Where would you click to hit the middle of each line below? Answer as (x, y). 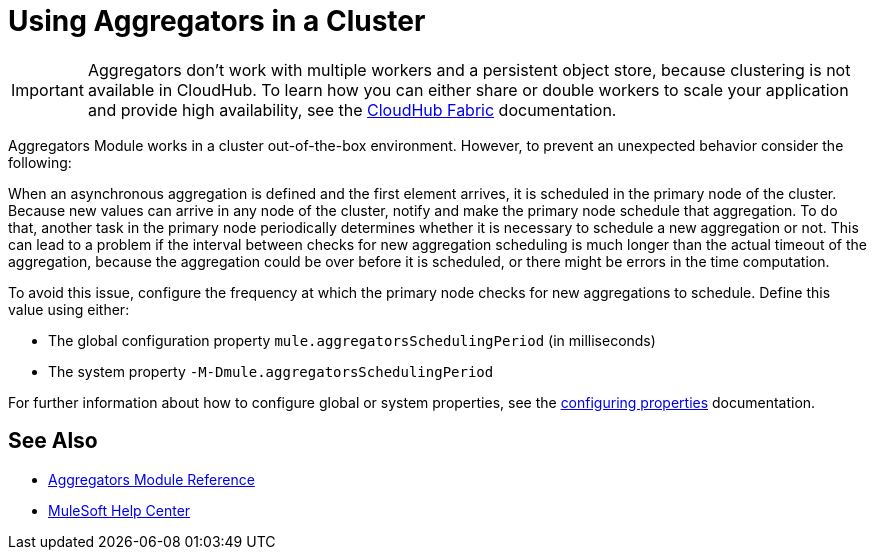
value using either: (69, 309)
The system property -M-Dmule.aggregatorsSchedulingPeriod (271, 371)
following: (40, 162)
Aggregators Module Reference (151, 479)
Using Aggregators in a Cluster (217, 21)
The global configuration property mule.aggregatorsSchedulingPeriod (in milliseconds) (352, 340)
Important (47, 89)
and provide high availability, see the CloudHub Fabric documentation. (352, 109)
